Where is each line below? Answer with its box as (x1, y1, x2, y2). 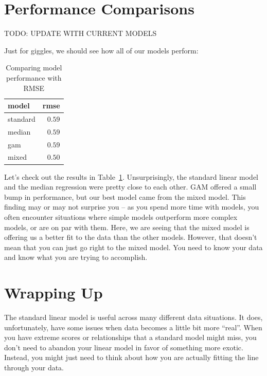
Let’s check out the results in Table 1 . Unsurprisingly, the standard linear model (4, 171, 258, 182)
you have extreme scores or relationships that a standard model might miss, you (4, 332, 257, 343)
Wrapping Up (4, 282, 103, 303)
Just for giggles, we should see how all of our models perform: (4, 45, 199, 55)
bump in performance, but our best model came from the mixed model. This (4, 191, 246, 202)
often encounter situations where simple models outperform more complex (4, 211, 238, 222)
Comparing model (6, 62, 62, 73)
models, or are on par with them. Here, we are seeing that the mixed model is (4, 221, 250, 232)
